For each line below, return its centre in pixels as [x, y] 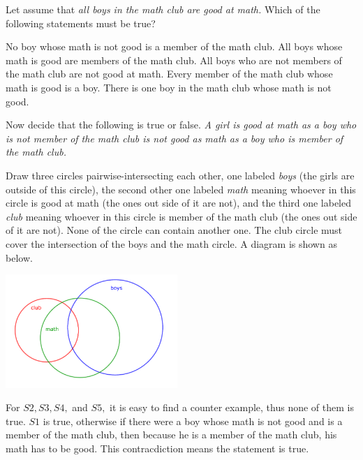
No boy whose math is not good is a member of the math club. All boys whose [174, 46]
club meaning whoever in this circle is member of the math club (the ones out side [181, 216]
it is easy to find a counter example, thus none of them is [232, 407]
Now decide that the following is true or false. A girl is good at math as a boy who [181, 125]
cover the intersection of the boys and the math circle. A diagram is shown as [171, 243]
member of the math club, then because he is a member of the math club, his [171, 435]
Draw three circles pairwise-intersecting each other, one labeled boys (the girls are [180, 175]
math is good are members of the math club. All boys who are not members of [174, 60]
